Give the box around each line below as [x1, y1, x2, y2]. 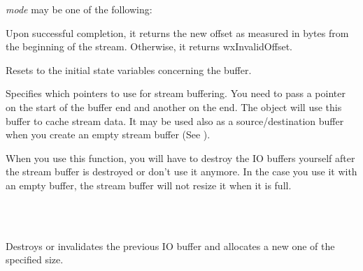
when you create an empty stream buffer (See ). [6, 127, 211, 142]
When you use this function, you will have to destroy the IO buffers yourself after [6, 150, 355, 165]
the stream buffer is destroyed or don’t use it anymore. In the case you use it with [6, 164, 357, 179]
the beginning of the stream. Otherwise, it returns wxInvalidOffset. [6, 39, 292, 54]
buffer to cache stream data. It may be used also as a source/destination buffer [6, 113, 344, 128]
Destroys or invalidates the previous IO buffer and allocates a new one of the [6, 238, 335, 253]
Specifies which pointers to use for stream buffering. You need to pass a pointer [6, 86, 346, 101]
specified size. [6, 252, 64, 267]
